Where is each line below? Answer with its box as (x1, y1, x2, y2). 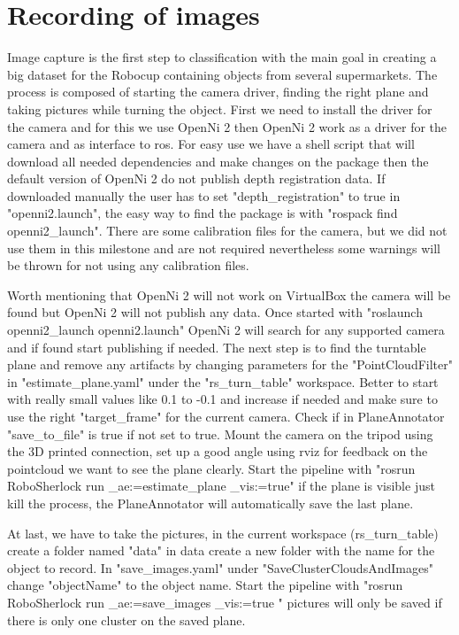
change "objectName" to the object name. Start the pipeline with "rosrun (7, 576, 403, 594)
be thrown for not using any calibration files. (7, 256, 249, 275)
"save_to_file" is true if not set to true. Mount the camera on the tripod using (7, 424, 433, 443)
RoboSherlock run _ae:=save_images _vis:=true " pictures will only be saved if (7, 592, 442, 611)
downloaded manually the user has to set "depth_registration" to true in (7, 186, 401, 205)
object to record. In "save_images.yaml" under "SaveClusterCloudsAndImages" (7, 558, 433, 577)
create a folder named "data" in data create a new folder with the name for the (7, 541, 435, 560)
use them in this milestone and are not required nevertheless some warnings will (7, 238, 440, 257)
